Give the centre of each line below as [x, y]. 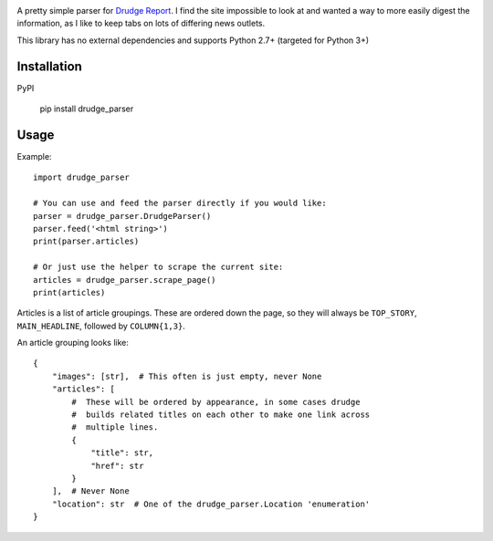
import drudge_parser [81, 177]
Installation [49, 66]
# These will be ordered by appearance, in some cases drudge [216, 402]
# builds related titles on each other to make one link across [221, 415]
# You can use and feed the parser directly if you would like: [180, 203]
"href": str [117, 466]
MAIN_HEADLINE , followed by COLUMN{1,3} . [101, 326]
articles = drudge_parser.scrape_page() [125, 280]
